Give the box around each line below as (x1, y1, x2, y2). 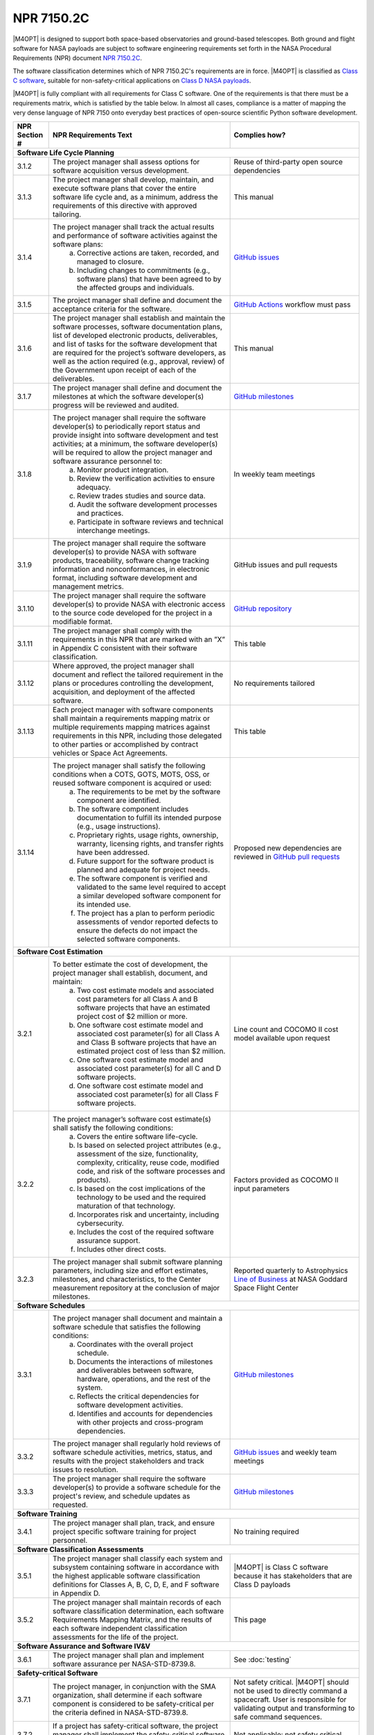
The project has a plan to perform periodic (76, 908, 215, 917)
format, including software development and (52, 573, 197, 582)
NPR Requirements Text (52, 130, 133, 139)
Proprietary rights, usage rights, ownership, (76, 830, 219, 840)
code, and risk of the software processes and (76, 1166, 225, 1176)
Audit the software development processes (76, 500, 217, 509)
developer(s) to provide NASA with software (52, 547, 197, 557)
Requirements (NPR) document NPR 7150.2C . (12, 54, 142, 62)
